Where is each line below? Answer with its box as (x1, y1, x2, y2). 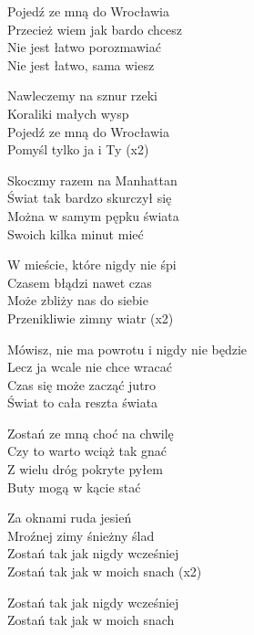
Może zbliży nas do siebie (7, 291, 148, 310)
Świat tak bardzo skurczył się (7, 188, 172, 207)
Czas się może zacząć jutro (7, 375, 157, 394)
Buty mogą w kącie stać (7, 477, 141, 496)
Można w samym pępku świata (7, 206, 179, 225)
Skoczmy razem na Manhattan (7, 170, 178, 189)
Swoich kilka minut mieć (7, 224, 144, 243)
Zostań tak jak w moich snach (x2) (7, 562, 202, 581)
